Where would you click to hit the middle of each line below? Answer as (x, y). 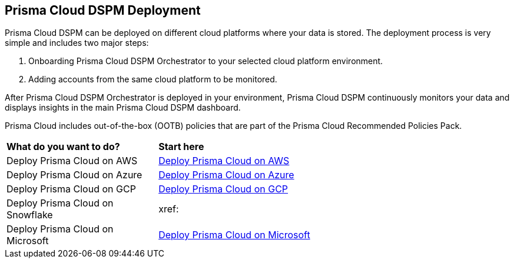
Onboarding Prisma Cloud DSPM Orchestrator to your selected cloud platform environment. (206, 61)
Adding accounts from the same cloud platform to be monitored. (153, 79)
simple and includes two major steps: (77, 43)
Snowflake (30, 215)
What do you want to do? (63, 147)
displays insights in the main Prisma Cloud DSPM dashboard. (123, 108)
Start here (181, 147)
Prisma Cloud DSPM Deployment (103, 10)
